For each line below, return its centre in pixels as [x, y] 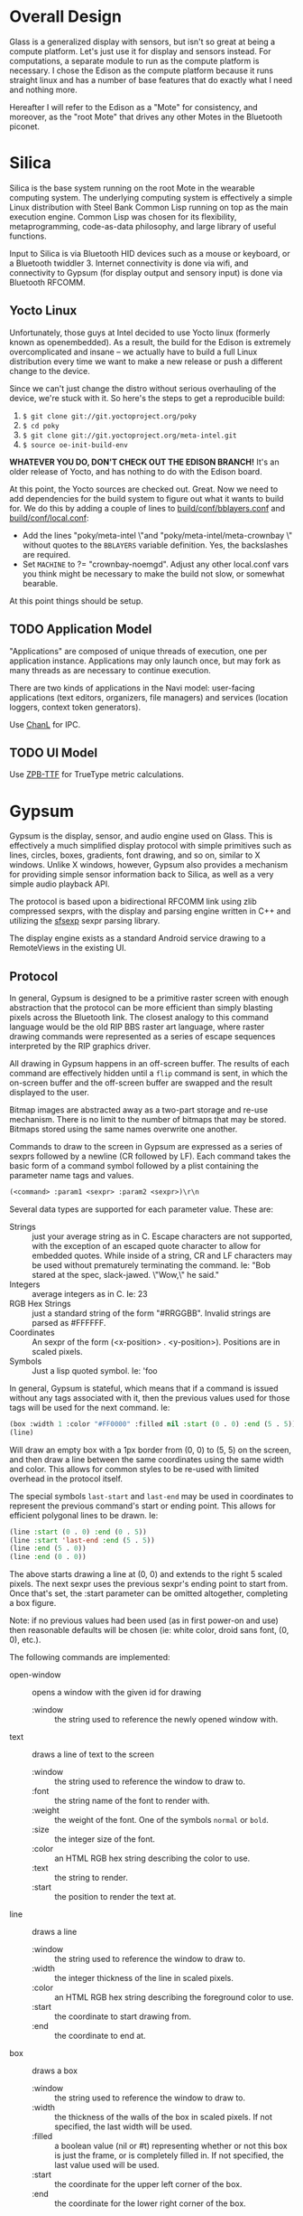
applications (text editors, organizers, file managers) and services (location [149, 697]
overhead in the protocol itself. [66, 1479]
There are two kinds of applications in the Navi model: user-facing [132, 688]
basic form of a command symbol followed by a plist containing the [134, 1166]
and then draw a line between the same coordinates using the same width [147, 1459]
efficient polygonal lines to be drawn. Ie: [84, 1515]
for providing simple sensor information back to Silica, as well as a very [142, 875]
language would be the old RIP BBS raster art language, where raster [137, 1027]
